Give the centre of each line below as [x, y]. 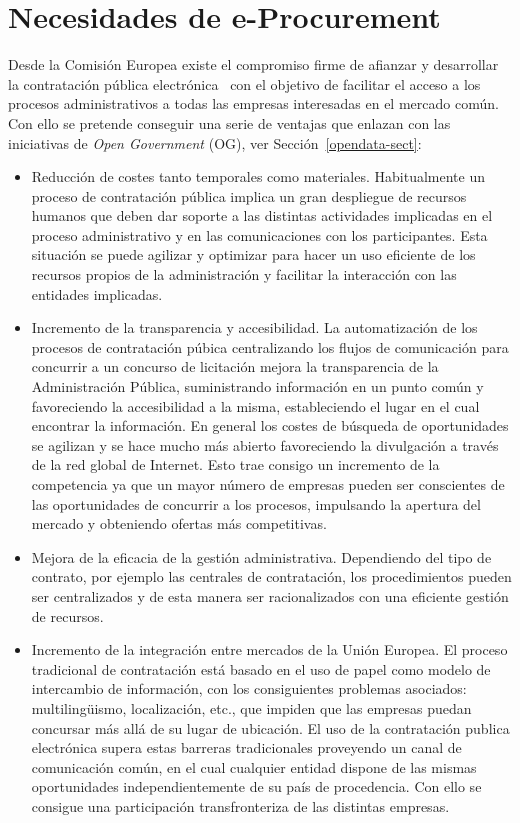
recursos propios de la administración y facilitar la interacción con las [244, 274]
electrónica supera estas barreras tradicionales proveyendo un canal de [246, 747]
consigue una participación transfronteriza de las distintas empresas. [240, 805]
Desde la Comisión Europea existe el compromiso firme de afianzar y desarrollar [253, 64]
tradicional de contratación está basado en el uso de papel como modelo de [261, 668]
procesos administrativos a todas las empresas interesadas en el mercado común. [253, 103]
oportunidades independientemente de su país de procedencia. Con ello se [256, 786]
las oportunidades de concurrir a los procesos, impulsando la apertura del [256, 503]
